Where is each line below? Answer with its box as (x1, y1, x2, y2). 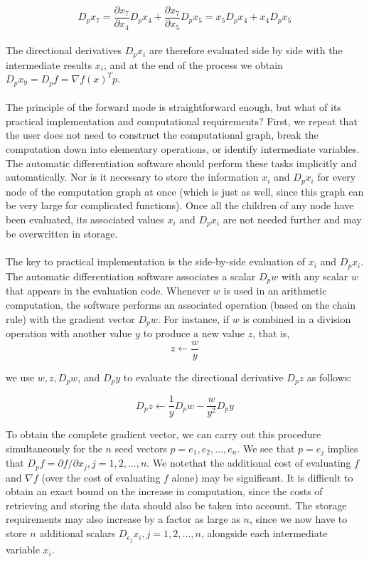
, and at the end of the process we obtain (104, 57, 283, 72)
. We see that (237, 440, 295, 455)
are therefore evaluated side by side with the (149, 43, 343, 58)
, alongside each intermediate (200, 526, 328, 541)
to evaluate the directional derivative (123, 369, 284, 384)
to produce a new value (143, 326, 245, 340)
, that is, (252, 326, 290, 340)
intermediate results (6, 57, 92, 72)
